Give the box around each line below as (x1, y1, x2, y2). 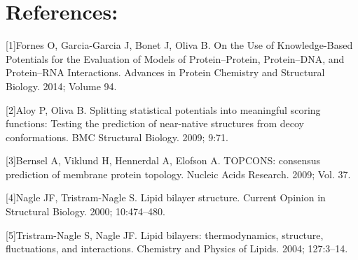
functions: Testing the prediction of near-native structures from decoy (6, 116, 304, 131)
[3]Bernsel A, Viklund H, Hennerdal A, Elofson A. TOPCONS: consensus (6, 153, 321, 168)
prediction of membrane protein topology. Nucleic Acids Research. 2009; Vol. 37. (6, 166, 351, 181)
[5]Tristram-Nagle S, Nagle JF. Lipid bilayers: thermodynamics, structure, (6, 227, 324, 242)
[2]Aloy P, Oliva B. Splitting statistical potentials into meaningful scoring (6, 102, 321, 117)
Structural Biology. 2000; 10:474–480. (6, 204, 165, 219)
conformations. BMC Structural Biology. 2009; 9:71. (6, 129, 228, 144)
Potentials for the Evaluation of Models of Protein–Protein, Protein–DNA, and (6, 51, 345, 66)
